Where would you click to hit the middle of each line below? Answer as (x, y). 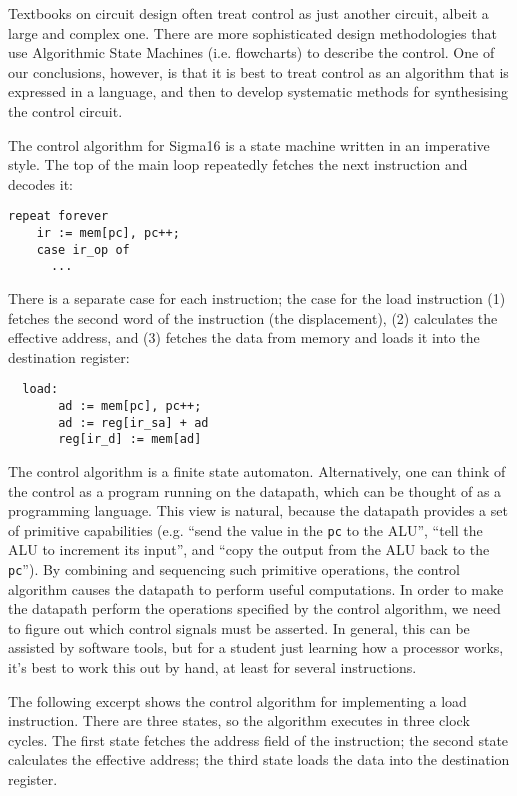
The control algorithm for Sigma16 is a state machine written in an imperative (249, 144)
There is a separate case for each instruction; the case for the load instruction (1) (257, 297)
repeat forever (58, 216)
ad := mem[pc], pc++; (130, 406)
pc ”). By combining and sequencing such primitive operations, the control (234, 569)
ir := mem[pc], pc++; (108, 233)
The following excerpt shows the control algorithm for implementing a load (237, 700)
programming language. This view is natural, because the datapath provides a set (258, 510)
